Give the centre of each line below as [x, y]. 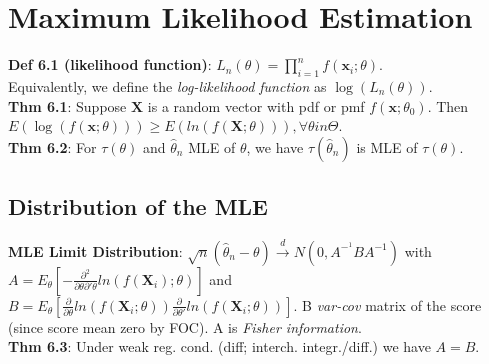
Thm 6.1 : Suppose [67, 105]
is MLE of [387, 146]
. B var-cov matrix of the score [387, 304]
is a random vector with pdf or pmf [256, 105]
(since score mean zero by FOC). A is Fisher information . [185, 326]
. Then [448, 105]
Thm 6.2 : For [52, 146]
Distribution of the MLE [138, 206]
